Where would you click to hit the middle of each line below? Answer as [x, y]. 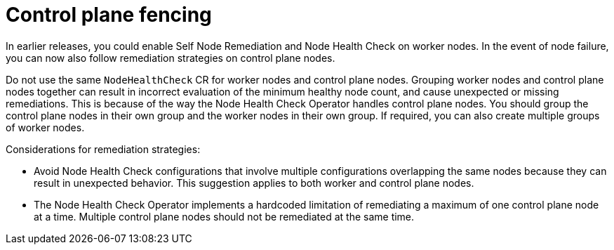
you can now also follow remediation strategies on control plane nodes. [171, 58]
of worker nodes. [45, 127]
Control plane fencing [109, 15]
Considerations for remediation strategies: [103, 149]
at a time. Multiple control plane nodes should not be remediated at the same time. [224, 216]
